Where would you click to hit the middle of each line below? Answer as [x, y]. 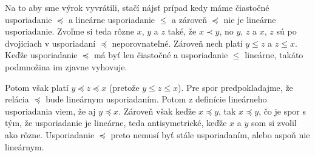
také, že [182, 31]
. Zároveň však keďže [157, 111]
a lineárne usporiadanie [112, 19]
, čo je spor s [283, 111]
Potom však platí [37, 87]
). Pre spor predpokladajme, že [235, 87]
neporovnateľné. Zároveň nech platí [177, 43]
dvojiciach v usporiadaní [50, 43]
